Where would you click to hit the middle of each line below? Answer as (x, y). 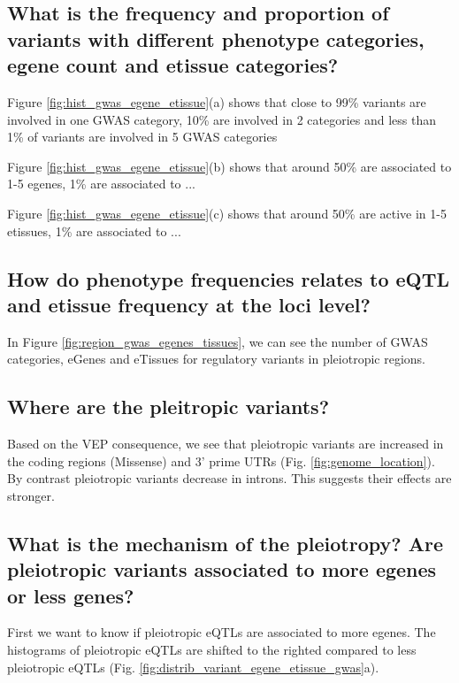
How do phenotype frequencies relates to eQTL (229, 278)
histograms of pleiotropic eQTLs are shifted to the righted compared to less (212, 650)
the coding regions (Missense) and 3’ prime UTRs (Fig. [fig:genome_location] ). (221, 460)
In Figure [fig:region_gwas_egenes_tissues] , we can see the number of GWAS (218, 341)
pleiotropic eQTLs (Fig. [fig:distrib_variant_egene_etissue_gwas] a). (193, 667)
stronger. (31, 495)
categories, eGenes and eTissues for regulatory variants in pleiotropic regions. (217, 359)
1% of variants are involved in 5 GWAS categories (142, 137)
